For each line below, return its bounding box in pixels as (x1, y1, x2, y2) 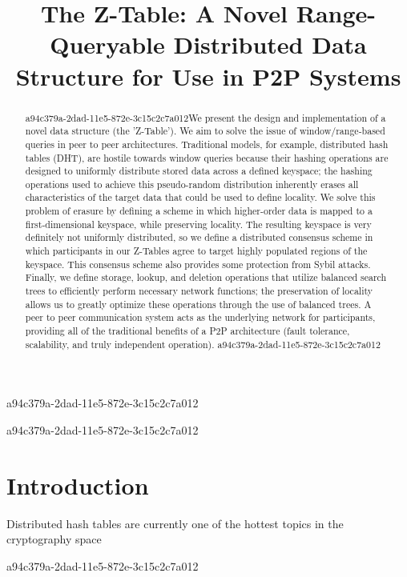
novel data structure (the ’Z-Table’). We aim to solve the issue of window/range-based (25, 124, 385, 138)
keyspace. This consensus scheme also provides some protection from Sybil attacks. (25, 257, 371, 270)
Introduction (6, 468, 149, 501)
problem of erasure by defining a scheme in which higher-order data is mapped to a (25, 204, 373, 218)
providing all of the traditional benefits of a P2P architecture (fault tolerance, (25, 324, 350, 338)
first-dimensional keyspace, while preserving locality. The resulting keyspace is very (25, 217, 372, 230)
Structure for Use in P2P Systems (15, 59, 401, 92)
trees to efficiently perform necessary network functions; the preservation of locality (25, 284, 373, 298)
